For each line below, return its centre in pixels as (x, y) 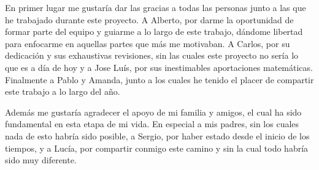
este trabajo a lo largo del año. (63, 91)
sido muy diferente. (41, 160)
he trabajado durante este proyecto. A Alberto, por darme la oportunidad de (149, 19)
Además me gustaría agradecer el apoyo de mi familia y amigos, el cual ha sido (153, 112)
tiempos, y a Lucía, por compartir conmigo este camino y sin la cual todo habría (157, 148)
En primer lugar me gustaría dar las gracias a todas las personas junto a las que (156, 7)
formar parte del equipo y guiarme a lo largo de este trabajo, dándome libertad (154, 31)
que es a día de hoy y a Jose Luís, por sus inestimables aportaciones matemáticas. (159, 67)
